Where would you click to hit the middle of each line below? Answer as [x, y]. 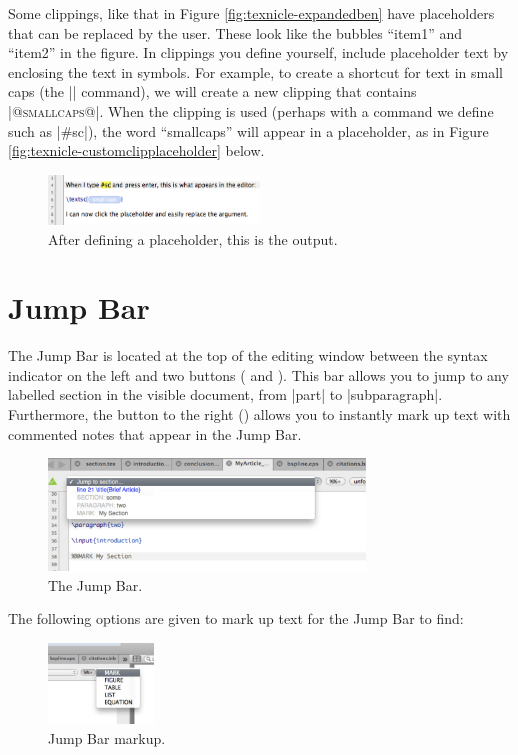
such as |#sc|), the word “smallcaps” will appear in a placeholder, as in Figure [248, 130]
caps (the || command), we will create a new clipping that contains [212, 91]
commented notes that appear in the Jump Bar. [155, 433]
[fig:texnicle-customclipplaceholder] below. [136, 150]
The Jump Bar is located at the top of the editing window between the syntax [248, 355]
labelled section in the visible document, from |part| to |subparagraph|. [225, 394]
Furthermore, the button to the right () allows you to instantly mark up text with [259, 414]
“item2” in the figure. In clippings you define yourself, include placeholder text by [258, 52]
